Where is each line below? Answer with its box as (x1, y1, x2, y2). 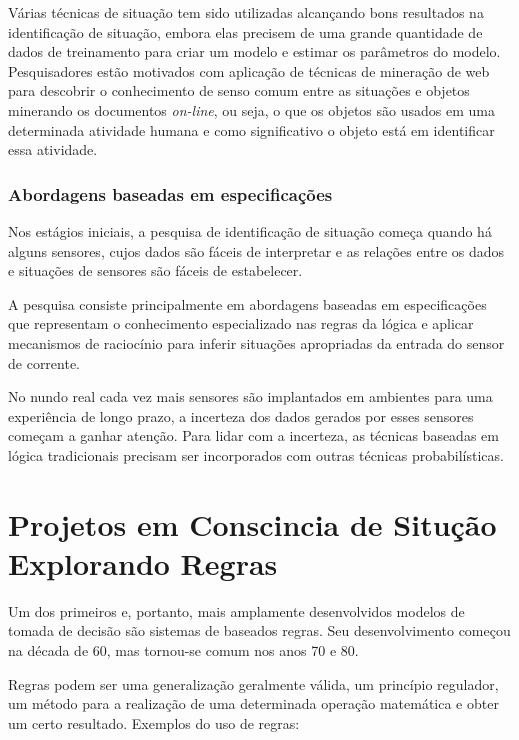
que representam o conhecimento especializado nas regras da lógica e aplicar (8, 313, 474, 334)
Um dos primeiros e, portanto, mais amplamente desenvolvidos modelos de (8, 600, 465, 621)
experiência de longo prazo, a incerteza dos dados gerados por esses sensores (8, 405, 474, 426)
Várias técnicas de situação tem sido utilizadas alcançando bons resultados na (8, 2, 484, 22)
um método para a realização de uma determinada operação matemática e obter (8, 693, 499, 714)
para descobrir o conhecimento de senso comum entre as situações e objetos (8, 80, 470, 101)
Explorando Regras (8, 542, 278, 583)
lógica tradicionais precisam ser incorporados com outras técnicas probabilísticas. (8, 444, 504, 465)
